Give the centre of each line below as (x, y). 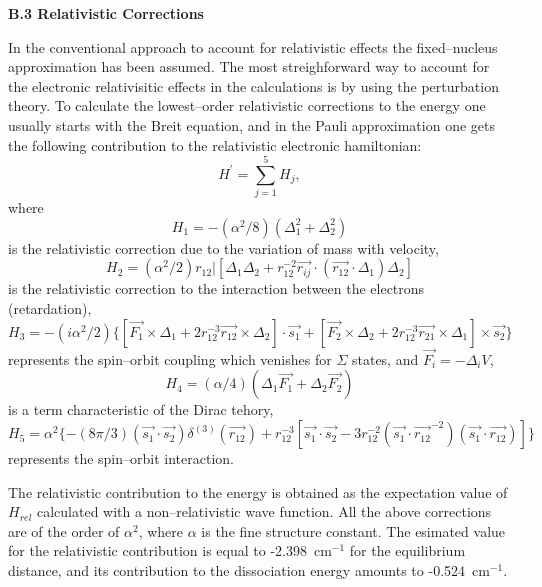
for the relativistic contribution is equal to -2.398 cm (170, 550)
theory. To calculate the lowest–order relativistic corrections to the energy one (247, 105)
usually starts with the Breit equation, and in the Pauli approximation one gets (251, 124)
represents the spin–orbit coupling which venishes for (170, 358)
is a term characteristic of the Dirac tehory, (141, 409)
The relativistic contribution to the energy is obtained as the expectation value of (258, 491)
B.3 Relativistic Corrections (106, 13)
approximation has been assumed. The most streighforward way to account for (249, 66)
